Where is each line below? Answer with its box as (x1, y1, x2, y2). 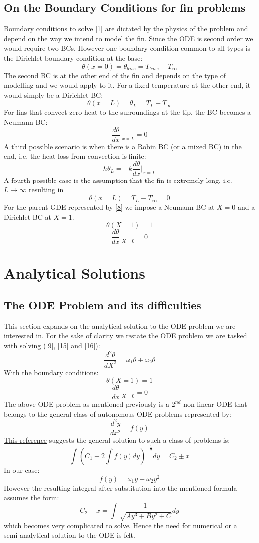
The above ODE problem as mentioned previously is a (4, 399, 170, 409)
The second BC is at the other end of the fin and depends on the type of (4, 70, 226, 80)
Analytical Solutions (4, 263, 145, 283)
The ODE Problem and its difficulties (4, 297, 201, 313)
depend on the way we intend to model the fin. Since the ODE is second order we (4, 33, 253, 43)
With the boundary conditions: (4, 367, 99, 377)
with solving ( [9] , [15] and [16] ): (4, 340, 100, 351)
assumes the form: (4, 492, 59, 503)
